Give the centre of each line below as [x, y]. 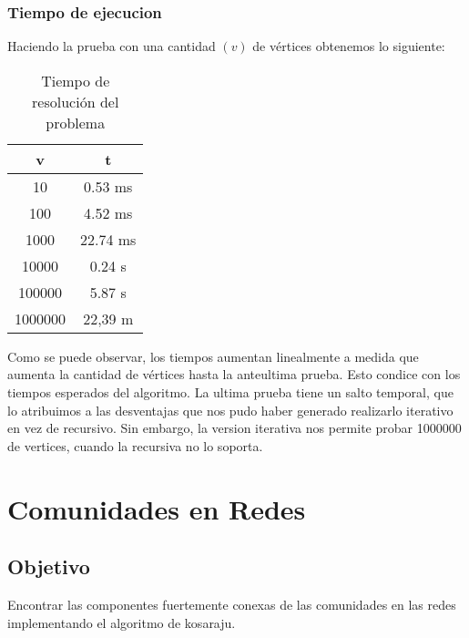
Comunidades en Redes [157, 508]
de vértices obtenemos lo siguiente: [349, 46]
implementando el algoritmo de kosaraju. [122, 622]
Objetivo [49, 566]
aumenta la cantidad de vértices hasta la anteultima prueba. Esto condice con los [234, 374]
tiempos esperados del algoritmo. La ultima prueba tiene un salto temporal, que [230, 392]
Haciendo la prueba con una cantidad [112, 46]
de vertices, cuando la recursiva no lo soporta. [135, 445]
